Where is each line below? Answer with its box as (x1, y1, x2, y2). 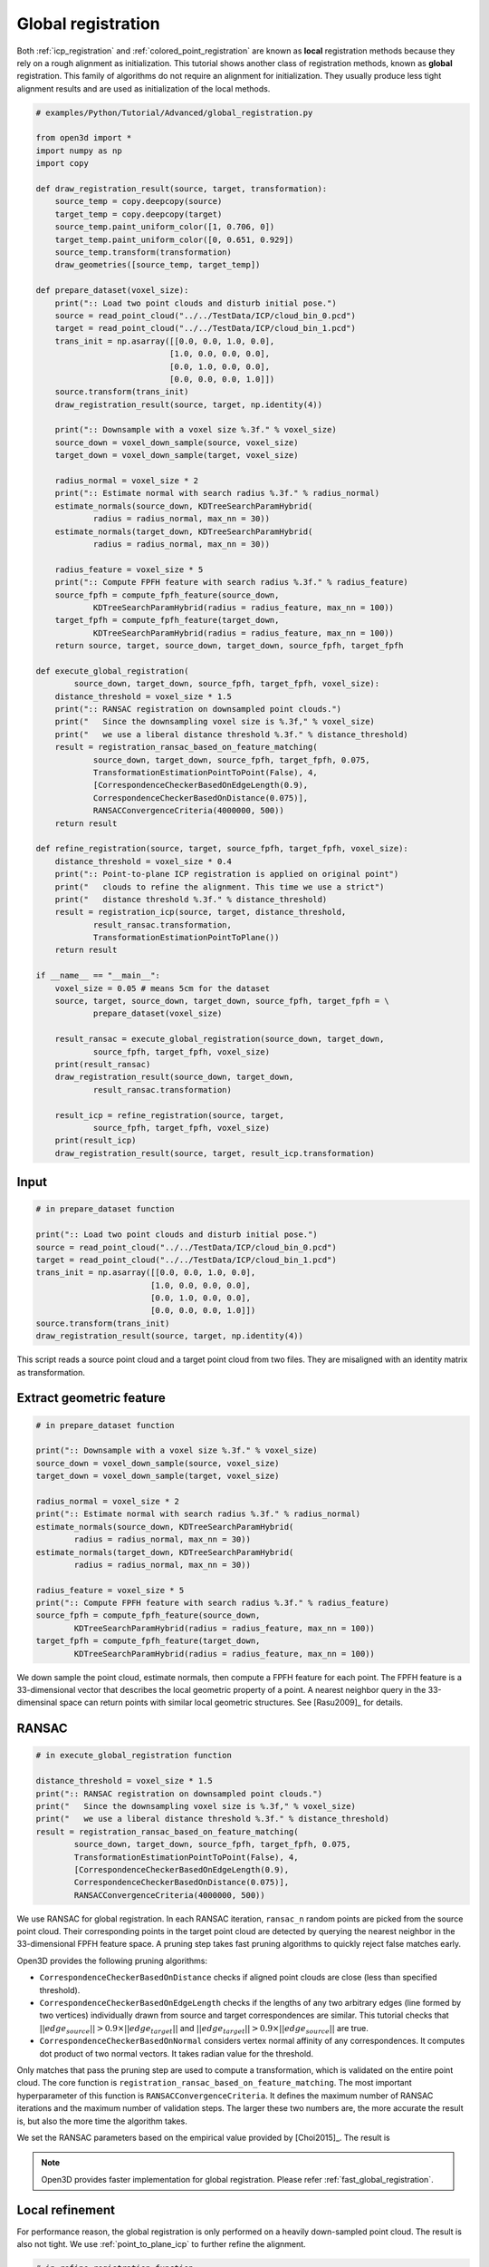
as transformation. (16, 1367, 86, 1377)
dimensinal (16, 1697, 58, 1708)
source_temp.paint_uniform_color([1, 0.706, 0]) (54, 222, 275, 232)
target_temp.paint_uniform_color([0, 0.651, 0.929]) (54, 234, 294, 245)
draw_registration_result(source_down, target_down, (54, 1072, 294, 1083)
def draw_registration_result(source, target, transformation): (35, 184, 328, 194)
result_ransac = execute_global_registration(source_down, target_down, (54, 1034, 385, 1045)
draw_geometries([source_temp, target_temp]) (54, 259, 261, 270)
